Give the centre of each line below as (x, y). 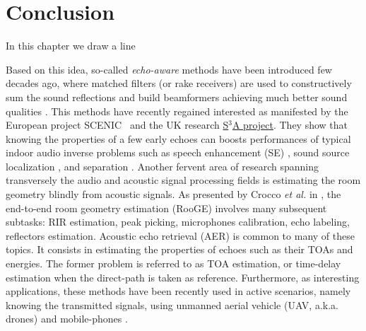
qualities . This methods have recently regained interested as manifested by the (177, 111)
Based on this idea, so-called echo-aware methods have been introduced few (169, 69)
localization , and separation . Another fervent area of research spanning (163, 166)
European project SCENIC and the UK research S (117, 125)
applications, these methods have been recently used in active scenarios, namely (178, 291)
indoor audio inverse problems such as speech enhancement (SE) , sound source (178, 152)
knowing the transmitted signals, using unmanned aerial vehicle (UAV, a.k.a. (172, 304)
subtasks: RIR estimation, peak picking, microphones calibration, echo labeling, (178, 222)
